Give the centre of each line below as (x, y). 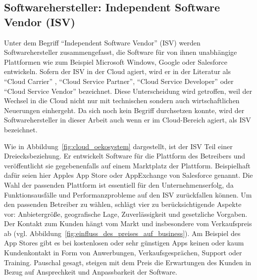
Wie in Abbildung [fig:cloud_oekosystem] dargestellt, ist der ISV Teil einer (118, 146)
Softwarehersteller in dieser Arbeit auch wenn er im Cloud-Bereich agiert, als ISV (128, 120)
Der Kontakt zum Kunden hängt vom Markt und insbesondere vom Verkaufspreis (128, 223)
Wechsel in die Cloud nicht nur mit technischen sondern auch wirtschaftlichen (122, 100)
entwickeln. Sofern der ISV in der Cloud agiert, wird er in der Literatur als (117, 71)
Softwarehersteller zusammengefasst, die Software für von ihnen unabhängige (121, 52)
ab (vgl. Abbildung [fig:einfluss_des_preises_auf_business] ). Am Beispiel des (122, 233)
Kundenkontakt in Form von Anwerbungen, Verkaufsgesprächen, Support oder (123, 253)
